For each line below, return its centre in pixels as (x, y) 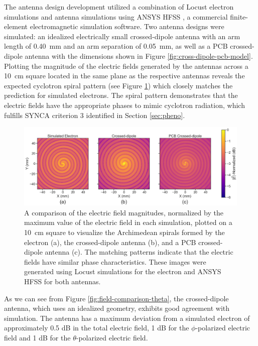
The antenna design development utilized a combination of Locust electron (119, 7)
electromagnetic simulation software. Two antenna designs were (127, 26)
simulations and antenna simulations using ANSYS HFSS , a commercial (116, 16)
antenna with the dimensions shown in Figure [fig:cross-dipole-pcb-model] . (139, 55)
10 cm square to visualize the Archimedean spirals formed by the (124, 232)
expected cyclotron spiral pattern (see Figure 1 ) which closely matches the (118, 85)
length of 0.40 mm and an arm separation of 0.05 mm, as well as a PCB (116, 46)
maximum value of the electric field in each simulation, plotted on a (128, 222)
